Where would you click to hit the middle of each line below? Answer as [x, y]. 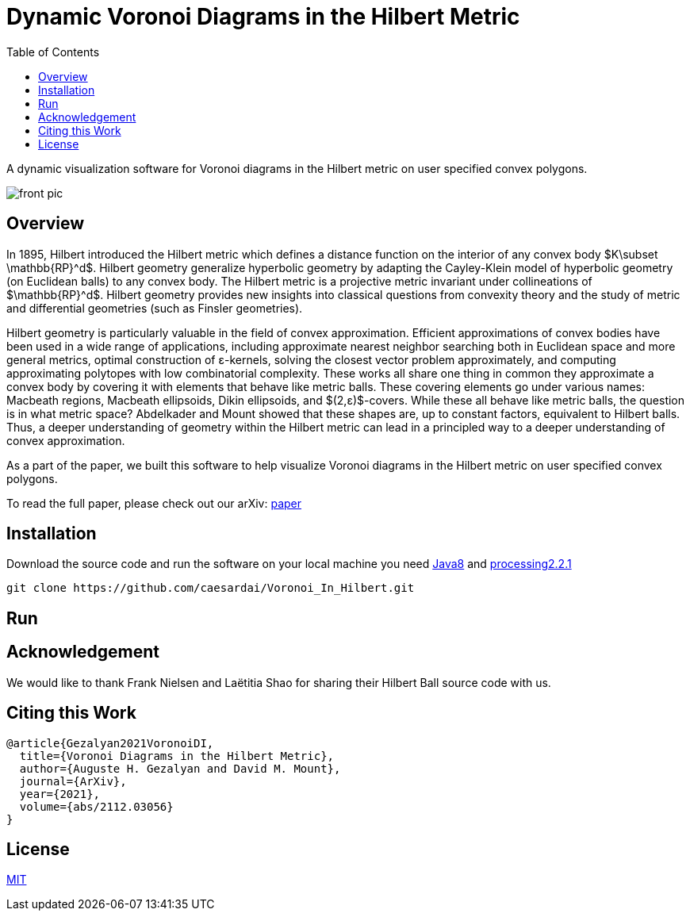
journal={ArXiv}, [73, 781]
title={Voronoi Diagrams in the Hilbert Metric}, [177, 756]
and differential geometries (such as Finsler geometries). [155, 308]
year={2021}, [60, 794]
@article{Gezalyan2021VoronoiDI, [110, 743]
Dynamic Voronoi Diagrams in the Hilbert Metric [263, 17]
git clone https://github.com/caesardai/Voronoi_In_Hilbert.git [211, 588]
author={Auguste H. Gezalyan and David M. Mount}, [180, 768]
